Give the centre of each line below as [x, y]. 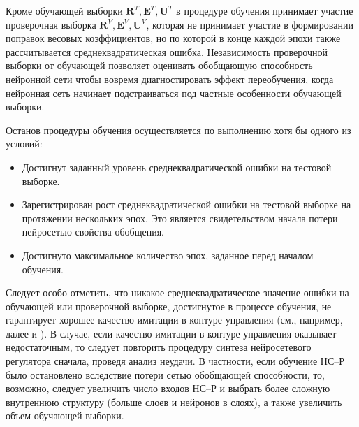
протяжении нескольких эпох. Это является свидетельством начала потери [180, 218]
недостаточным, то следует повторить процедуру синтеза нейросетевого [159, 347]
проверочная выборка [51, 24]
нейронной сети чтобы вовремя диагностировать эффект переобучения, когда [170, 79]
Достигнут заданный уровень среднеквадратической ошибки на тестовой [177, 167]
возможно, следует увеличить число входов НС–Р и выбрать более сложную [168, 388]
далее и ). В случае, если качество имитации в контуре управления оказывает [171, 333]
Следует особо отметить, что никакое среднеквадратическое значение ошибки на [177, 292]
